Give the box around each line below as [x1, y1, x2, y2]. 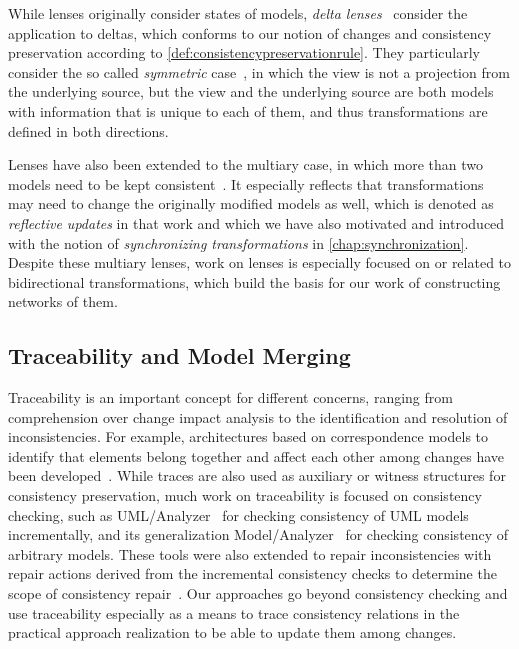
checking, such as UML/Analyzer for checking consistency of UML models [8, 504, 469, 525]
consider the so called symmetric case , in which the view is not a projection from [8, 61, 510, 82]
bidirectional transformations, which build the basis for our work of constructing [8, 271, 501, 292]
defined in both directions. [8, 120, 169, 141]
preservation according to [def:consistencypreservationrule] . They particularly [8, 42, 481, 63]
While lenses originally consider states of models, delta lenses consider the [8, 3, 468, 23]
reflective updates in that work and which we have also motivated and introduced [8, 212, 505, 233]
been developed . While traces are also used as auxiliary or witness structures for [8, 465, 506, 486]
